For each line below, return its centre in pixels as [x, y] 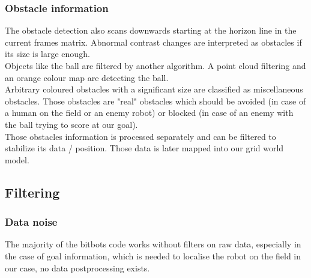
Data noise [31, 222]
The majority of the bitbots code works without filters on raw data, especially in [153, 244]
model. [17, 159]
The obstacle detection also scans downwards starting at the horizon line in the [151, 30]
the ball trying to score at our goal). [71, 124]
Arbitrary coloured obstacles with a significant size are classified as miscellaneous [154, 89]
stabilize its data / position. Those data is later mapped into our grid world [144, 148]
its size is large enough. [47, 54]
